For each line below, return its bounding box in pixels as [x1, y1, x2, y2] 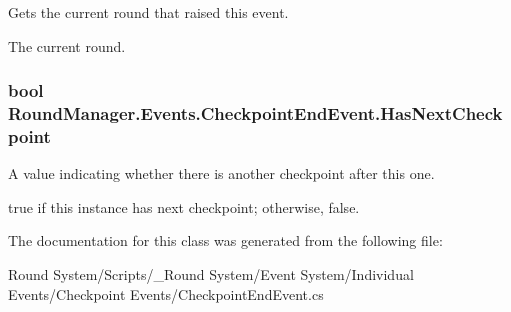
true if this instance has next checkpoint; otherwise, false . [8, 196, 360, 217]
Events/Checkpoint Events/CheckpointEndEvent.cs [8, 283, 324, 304]
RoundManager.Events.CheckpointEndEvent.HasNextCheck [8, 101, 503, 126]
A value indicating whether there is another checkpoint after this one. [8, 163, 435, 184]
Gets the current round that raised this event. [8, 2, 289, 22]
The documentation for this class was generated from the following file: [8, 230, 443, 251]
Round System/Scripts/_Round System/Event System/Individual [8, 264, 414, 285]
